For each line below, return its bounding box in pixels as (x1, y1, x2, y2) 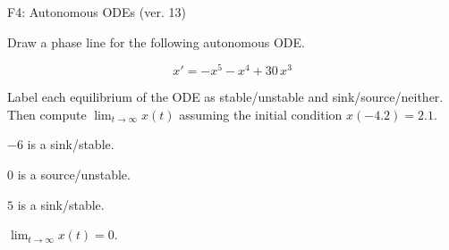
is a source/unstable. (17, 165, 131, 184)
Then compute (7, 104, 87, 123)
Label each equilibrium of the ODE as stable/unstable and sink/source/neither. (7, 87, 444, 106)
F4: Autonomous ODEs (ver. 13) (7, 3, 186, 21)
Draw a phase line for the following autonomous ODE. (7, 32, 305, 51)
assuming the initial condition (179, 104, 343, 123)
